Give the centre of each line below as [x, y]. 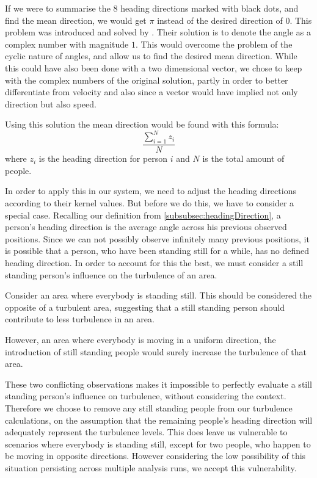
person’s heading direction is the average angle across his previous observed [146, 227]
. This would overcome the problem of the [214, 44]
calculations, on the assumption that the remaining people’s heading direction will [159, 420]
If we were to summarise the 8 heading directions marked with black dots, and [152, 8]
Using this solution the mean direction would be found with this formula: [142, 124]
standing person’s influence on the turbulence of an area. [111, 274]
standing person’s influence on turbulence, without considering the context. [146, 396]
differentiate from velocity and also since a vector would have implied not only [151, 92]
